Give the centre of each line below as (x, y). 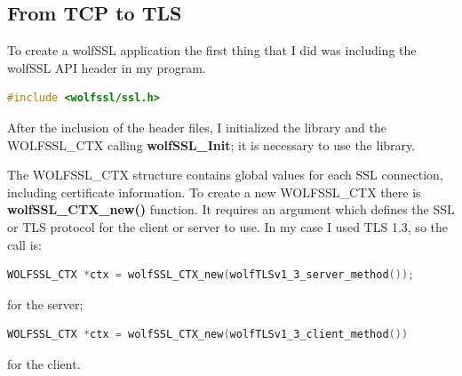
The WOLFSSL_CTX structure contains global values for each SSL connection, (225, 175)
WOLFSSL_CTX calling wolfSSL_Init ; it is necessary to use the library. (211, 144)
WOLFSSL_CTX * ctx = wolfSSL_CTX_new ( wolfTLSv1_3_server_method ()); (211, 275)
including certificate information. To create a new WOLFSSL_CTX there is (214, 192)
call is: (24, 244)
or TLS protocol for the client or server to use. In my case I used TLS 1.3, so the (227, 226)
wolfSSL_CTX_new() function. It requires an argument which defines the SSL (231, 209)
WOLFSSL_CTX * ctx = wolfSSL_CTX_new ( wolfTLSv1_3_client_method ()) (208, 335)
